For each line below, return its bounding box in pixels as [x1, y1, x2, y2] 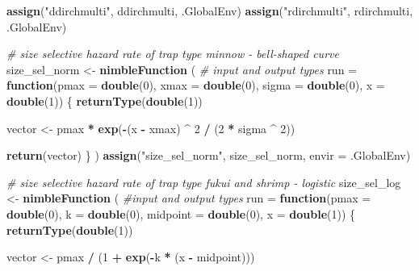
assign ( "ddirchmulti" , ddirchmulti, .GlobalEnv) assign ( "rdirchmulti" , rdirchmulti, [6, 2, 413, 19]
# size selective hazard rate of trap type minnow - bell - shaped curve [6, 45, 339, 62]
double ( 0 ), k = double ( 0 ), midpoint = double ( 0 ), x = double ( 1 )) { [6, 205, 356, 222]
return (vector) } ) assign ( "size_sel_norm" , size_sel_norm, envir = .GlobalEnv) [6, 147, 411, 164]
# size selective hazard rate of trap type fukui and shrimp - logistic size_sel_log [6, 173, 401, 190]
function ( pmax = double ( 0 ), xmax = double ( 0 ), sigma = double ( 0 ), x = [6, 77, 385, 94]
